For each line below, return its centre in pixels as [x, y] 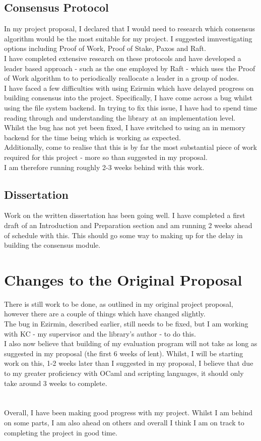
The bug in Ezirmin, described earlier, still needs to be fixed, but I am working [126, 323]
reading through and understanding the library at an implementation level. [120, 117]
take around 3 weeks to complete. [56, 383]
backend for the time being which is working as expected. [92, 137]
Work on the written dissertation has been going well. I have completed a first [125, 215]
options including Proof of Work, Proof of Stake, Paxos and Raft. [105, 48]
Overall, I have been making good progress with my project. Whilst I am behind [128, 412]
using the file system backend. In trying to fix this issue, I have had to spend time [131, 107]
